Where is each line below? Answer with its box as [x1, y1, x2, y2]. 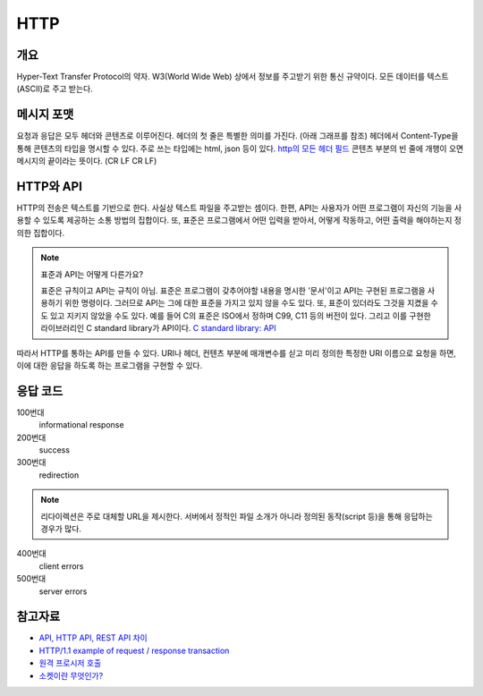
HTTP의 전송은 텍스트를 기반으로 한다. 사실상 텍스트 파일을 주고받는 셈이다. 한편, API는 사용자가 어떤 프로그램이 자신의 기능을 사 [16, 202, 462, 214]
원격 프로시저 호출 [38, 658, 102, 668]
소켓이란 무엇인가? [38, 670, 104, 681]
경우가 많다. [40, 523, 82, 534]
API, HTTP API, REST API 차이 [38, 632, 148, 643]
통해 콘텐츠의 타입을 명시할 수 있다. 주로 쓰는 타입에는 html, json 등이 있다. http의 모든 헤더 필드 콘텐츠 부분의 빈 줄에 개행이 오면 [16, 143, 464, 154]
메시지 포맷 [16, 107, 74, 123]
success [38, 445, 71, 455]
